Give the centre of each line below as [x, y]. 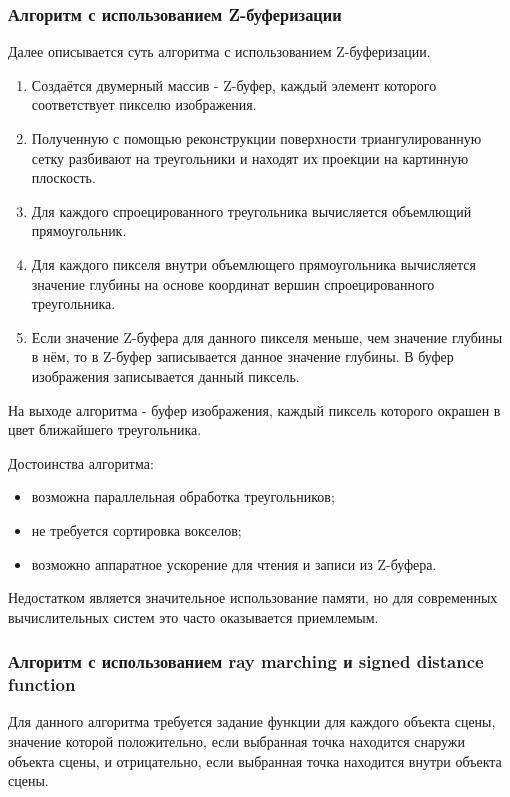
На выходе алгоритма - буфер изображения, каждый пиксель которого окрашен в [254, 409]
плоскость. [63, 177]
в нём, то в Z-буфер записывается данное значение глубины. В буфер [242, 356]
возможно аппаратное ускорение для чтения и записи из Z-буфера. [234, 563]
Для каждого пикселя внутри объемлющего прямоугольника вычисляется [253, 263]
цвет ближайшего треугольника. [105, 429]
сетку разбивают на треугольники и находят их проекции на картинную [250, 157]
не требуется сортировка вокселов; [136, 529]
